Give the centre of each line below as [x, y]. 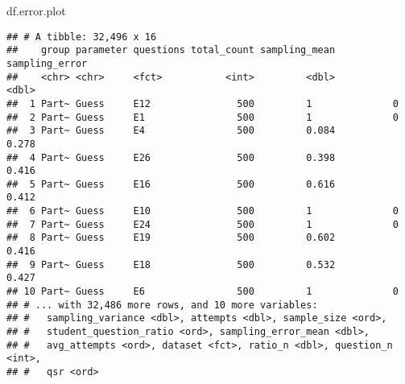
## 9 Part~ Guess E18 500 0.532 [171, 264]
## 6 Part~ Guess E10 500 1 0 [202, 211]
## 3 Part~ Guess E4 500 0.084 [171, 131]
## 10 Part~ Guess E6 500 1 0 [202, 292]
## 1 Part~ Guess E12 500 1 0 [202, 103]
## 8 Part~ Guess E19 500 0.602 [171, 238]
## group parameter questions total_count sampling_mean [171, 50]
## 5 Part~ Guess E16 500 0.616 [171, 184]
